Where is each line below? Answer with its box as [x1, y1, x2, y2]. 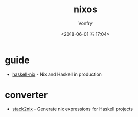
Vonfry [78, 20, 93, 26]
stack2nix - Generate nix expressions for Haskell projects [12, 106, 133, 112]
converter [5, 89, 48, 100]
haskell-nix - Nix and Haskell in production [12, 71, 102, 77]
